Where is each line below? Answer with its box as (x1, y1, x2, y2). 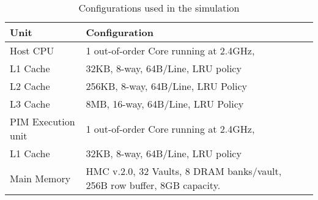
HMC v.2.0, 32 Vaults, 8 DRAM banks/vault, (86, 164, 282, 178)
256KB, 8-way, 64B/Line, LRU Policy (86, 79, 247, 93)
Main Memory (10, 171, 71, 185)
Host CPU (10, 43, 54, 57)
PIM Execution (10, 114, 75, 128)
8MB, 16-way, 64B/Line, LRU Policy (86, 97, 244, 111)
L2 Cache (10, 79, 50, 93)
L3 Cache (10, 97, 50, 111)
